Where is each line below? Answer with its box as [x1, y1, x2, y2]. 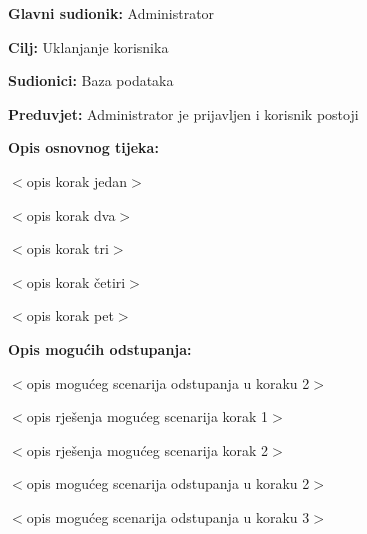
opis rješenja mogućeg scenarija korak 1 [26, 406, 269, 427]
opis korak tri [26, 238, 109, 259]
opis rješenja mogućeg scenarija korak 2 [26, 439, 269, 460]
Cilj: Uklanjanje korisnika [8, 36, 169, 57]
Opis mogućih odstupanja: [8, 338, 192, 359]
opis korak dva [26, 204, 116, 225]
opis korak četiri [26, 271, 126, 292]
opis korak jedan [26, 170, 128, 191]
